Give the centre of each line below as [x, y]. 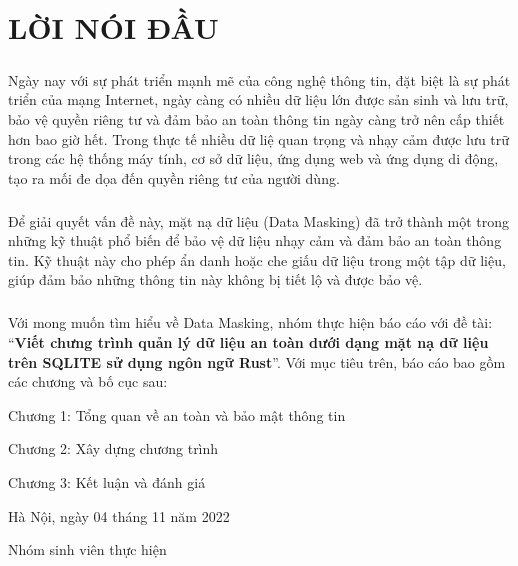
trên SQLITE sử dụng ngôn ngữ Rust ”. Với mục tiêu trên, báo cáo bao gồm [257, 361]
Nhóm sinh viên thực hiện [87, 549]
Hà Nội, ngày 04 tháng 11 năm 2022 [119, 515]
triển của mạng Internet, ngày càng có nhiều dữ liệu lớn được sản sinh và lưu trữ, [258, 99]
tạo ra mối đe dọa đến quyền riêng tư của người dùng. [174, 177]
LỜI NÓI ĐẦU [113, 27]
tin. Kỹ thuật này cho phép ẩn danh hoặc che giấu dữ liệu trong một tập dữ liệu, [257, 259]
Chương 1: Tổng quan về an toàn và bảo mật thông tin [177, 414]
